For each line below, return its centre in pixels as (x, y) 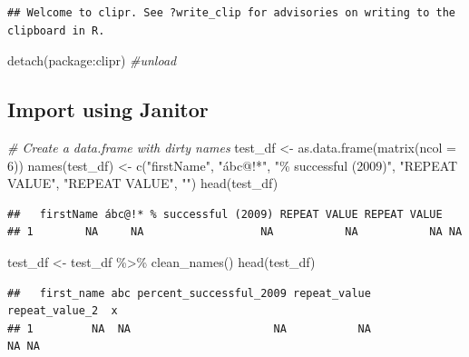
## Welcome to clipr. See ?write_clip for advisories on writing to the (231, 13)
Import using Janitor (108, 109)
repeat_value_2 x (63, 311)
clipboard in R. (56, 30)
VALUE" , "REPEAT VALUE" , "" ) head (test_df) (143, 183)
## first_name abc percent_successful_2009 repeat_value (189, 293)
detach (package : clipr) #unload (92, 60)
